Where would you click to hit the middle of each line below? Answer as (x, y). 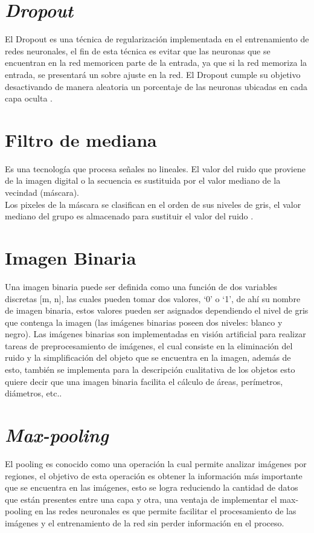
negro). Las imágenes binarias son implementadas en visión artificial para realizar (155, 334)
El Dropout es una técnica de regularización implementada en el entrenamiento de (157, 39)
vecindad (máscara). (42, 192)
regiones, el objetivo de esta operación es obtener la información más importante (154, 475)
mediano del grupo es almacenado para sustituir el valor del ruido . (129, 216)
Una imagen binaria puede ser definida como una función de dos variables (141, 286)
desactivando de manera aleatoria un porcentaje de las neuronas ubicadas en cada (156, 86)
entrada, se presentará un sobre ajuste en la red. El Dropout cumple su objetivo (153, 74)
